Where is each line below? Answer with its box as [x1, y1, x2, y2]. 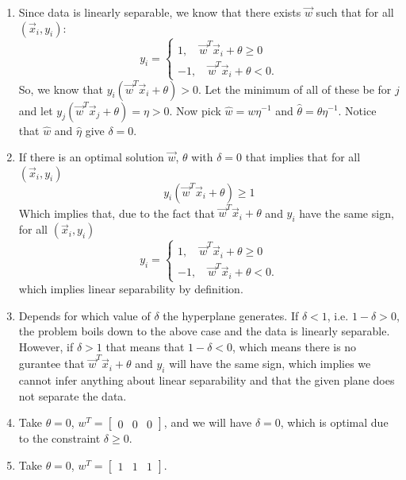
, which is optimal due [280, 414, 389, 431]
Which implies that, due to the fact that [18, 204, 215, 221]
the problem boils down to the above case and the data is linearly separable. [18, 323, 390, 339]
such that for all [316, 4, 394, 20]
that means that [105, 338, 185, 354]
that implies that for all [245, 149, 361, 165]
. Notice [338, 102, 377, 118]
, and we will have [163, 414, 252, 431]
